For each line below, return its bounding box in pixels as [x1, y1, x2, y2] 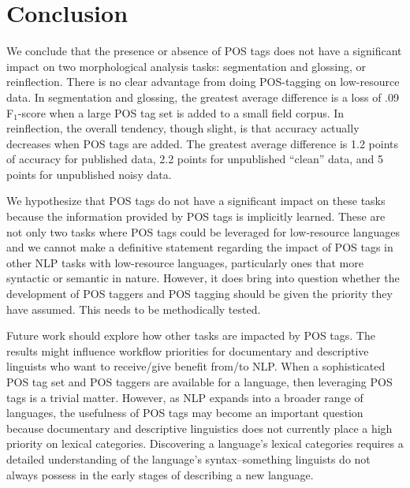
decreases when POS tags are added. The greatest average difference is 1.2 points [6, 135, 398, 151]
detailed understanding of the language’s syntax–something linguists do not [6, 450, 371, 467]
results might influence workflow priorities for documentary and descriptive [6, 342, 369, 359]
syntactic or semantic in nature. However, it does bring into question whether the [6, 270, 400, 286]
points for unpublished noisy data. [6, 166, 172, 182]
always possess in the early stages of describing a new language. [6, 466, 314, 482]
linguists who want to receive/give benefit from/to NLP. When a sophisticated [6, 358, 386, 374]
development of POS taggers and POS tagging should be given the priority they [6, 285, 393, 302]
